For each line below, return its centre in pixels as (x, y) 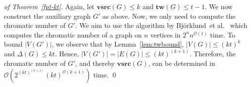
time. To (223, 34)
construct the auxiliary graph (47, 16)
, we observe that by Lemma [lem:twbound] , (118, 44)
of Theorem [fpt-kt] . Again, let (49, 6)
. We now (219, 6)
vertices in (165, 34)
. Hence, (67, 54)
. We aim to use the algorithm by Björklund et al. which (161, 25)
